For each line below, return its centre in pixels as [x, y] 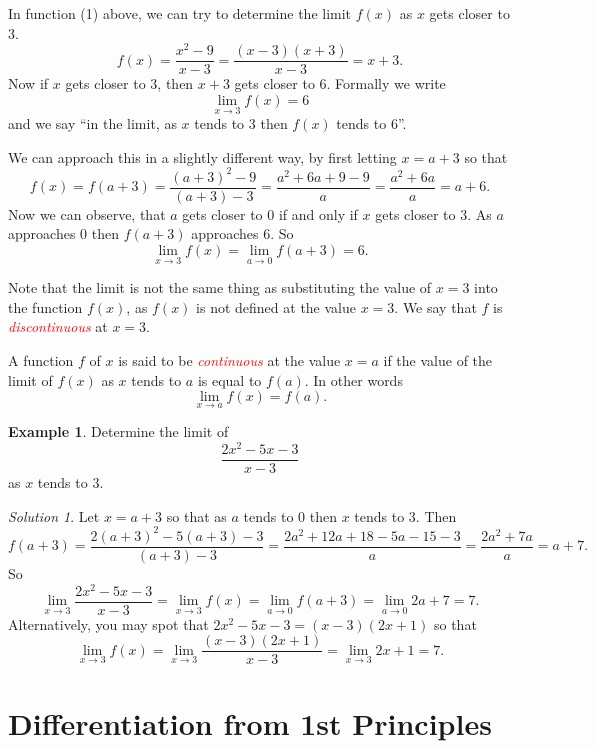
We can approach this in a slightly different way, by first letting [202, 156]
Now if [28, 83]
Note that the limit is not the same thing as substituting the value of [220, 287]
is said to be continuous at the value [229, 360]
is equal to [229, 379]
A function [41, 360]
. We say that [435, 306]
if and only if [318, 213]
